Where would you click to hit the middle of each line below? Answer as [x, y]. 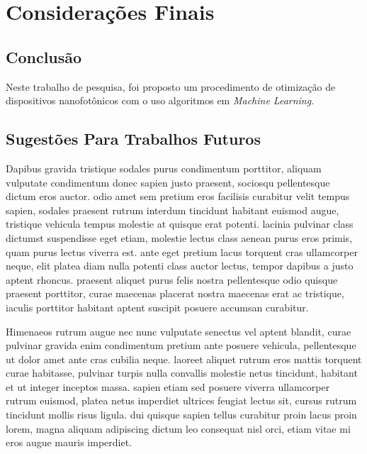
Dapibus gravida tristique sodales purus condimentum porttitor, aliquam [164, 168]
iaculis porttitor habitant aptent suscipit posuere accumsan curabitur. [157, 307]
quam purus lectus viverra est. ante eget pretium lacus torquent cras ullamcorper [182, 251]
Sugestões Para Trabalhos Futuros [133, 139]
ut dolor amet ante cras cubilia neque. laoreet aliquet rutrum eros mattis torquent [184, 359]
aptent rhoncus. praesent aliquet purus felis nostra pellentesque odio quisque [172, 279]
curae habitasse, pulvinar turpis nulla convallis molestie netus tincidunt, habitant [182, 373]
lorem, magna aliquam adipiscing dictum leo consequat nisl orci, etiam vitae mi [178, 428]
